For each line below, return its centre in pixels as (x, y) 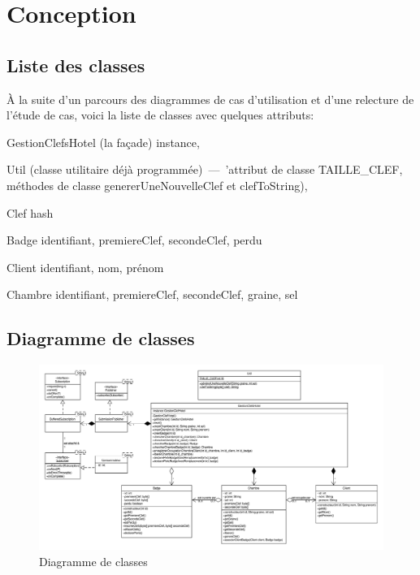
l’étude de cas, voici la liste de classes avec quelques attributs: (160, 115)
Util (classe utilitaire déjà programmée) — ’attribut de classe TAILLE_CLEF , (205, 169)
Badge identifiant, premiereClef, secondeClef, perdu (134, 240)
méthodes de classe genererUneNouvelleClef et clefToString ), (157, 185)
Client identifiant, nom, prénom (85, 267)
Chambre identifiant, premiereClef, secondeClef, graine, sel (152, 294)
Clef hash (30, 212)
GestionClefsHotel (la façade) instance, (103, 142)
